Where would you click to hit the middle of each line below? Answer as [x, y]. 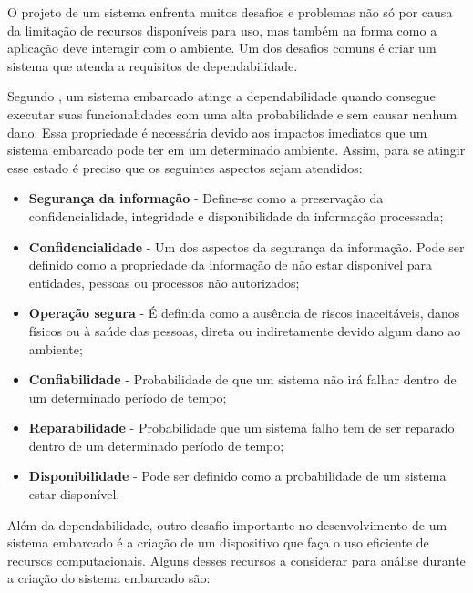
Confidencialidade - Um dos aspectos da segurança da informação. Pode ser [247, 246]
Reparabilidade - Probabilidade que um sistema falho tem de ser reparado [242, 428]
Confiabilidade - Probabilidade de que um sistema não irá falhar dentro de [242, 379]
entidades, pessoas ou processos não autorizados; [164, 282]
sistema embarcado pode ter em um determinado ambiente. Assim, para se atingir [236, 150]
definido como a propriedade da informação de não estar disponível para [230, 265]
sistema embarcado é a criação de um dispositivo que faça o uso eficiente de [218, 542]
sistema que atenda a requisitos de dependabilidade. [153, 65]
